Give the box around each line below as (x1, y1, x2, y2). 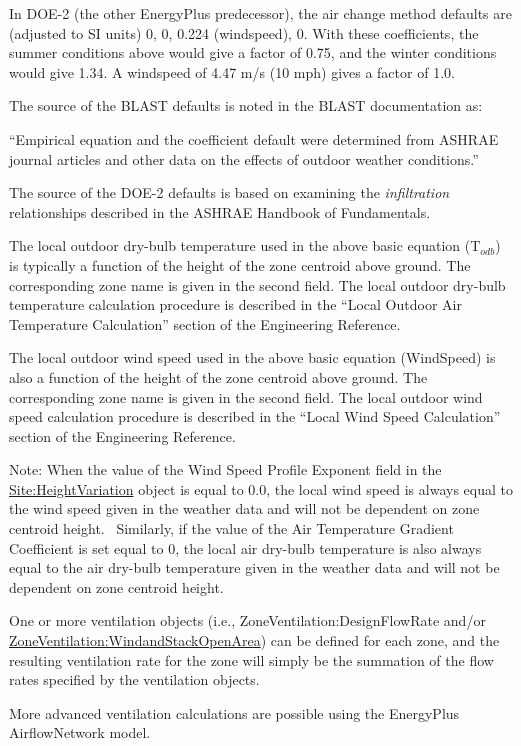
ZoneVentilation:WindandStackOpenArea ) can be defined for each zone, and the (9, 630, 500, 651)
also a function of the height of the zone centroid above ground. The (9, 366, 428, 387)
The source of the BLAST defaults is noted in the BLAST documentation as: (9, 95, 483, 116)
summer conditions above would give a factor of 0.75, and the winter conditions (9, 42, 497, 63)
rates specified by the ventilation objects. (9, 669, 260, 690)
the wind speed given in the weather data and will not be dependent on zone (9, 498, 480, 519)
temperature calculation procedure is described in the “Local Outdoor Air (9, 294, 462, 315)
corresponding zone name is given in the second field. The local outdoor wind (9, 386, 483, 407)
